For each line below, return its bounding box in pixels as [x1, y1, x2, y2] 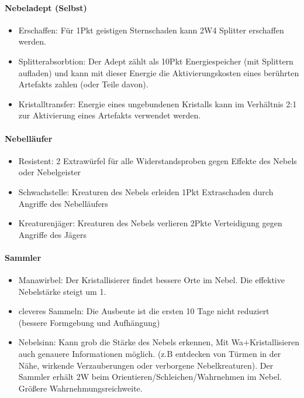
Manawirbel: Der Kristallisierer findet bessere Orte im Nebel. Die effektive [18, 274, 285, 286]
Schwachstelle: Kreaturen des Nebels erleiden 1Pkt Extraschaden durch [18, 185, 274, 198]
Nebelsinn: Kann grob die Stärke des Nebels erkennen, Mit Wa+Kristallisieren [18, 336, 299, 348]
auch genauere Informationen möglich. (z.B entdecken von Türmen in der [18, 348, 281, 360]
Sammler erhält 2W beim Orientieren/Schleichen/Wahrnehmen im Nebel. [18, 370, 282, 383]
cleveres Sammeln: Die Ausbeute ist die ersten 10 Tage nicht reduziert [18, 305, 270, 317]
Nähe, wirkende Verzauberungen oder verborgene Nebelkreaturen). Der [18, 359, 274, 371]
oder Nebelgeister [18, 166, 81, 178]
